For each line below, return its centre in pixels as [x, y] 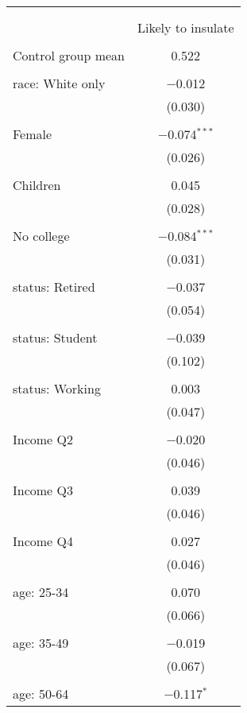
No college [41, 236]
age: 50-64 [41, 694]
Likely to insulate [186, 27]
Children [37, 185]
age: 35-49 [41, 643]
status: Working [57, 388]
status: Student [55, 337]
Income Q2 [43, 439]
